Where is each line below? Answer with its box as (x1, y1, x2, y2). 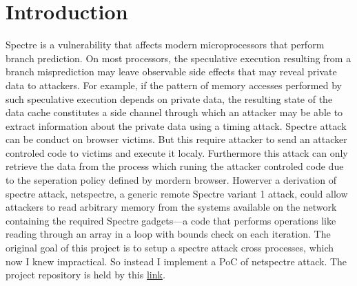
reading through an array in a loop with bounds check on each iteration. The (6, 227, 331, 241)
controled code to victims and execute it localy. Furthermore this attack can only (6, 145, 348, 160)
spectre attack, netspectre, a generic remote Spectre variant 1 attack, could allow (6, 186, 348, 200)
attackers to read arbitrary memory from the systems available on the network (6, 200, 337, 214)
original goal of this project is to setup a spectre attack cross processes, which (6, 240, 334, 255)
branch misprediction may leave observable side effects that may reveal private (6, 64, 337, 79)
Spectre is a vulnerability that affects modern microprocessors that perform (6, 37, 325, 52)
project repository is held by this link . (6, 267, 165, 282)
